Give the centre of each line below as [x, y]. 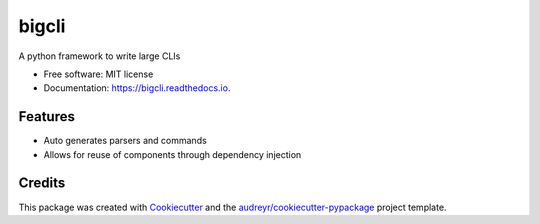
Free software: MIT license [98, 74]
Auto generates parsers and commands [125, 141]
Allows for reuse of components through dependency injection [172, 154]
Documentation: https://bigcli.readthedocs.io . [137, 88]
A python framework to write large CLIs [99, 56]
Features [46, 116]
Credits [42, 183]
